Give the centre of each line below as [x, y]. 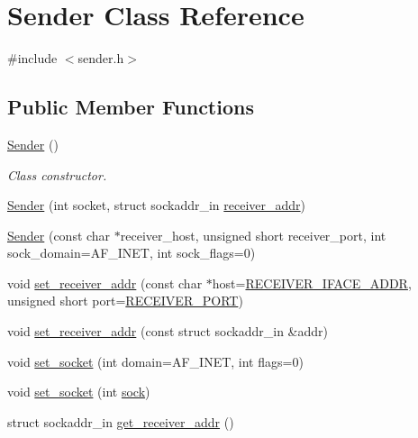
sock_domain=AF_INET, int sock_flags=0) [132, 253]
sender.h [101, 58]
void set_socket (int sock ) [79, 392]
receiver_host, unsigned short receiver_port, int [253, 235]
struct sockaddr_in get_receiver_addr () [121, 421]
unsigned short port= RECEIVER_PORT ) [125, 301]
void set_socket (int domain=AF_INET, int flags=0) [155, 361]
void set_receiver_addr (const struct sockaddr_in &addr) [168, 331]
